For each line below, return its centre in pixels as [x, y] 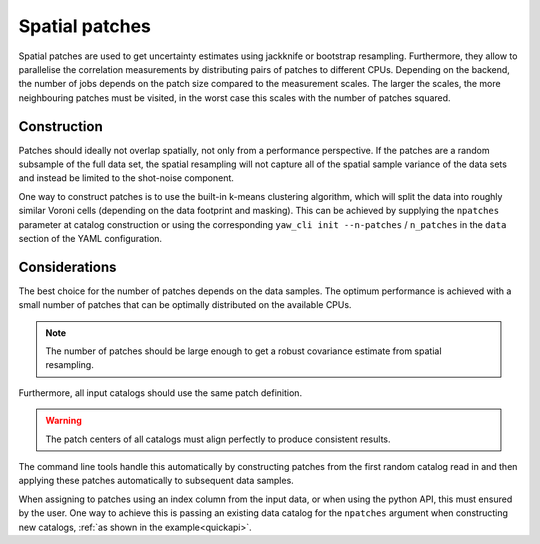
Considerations [67, 266]
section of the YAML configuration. [90, 238]
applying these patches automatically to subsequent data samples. [156, 481]
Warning [63, 421]
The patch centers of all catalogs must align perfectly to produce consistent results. [218, 439]
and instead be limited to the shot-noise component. [126, 178]
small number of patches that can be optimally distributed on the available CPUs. [185, 305]
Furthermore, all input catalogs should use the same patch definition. [160, 392]
